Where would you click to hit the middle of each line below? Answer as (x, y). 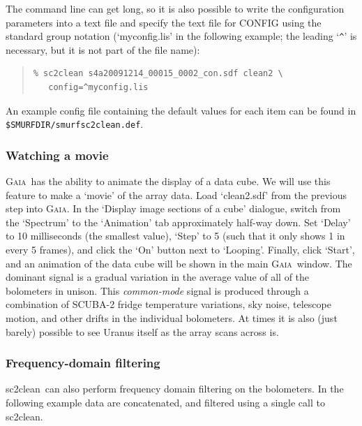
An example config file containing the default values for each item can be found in (181, 110)
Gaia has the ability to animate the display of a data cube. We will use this (168, 181)
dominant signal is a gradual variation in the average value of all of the (158, 277)
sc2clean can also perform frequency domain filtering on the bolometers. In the (175, 389)
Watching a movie (57, 155)
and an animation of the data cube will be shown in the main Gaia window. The (179, 263)
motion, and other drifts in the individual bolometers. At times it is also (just (172, 318)
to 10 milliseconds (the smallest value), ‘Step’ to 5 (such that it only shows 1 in (175, 236)
